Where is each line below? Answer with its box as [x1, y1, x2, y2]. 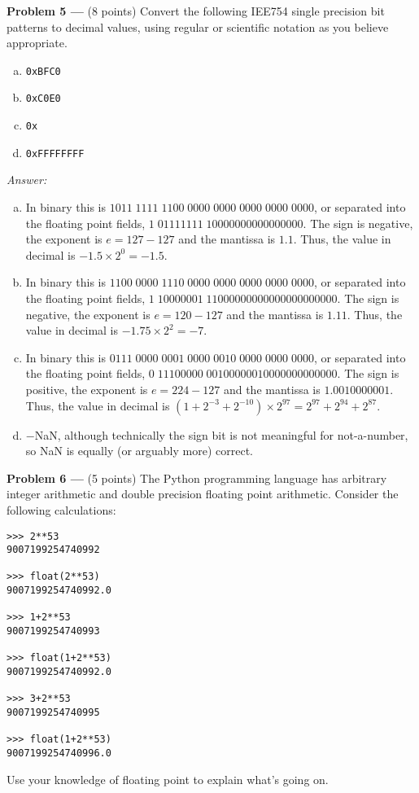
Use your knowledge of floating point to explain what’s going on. [7, 770, 329, 787]
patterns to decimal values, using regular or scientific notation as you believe [7, 18, 389, 35]
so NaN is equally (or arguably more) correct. [25, 442, 253, 459]
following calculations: [7, 501, 116, 518]
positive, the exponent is [25, 380, 148, 397]
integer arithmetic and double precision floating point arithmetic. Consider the [7, 485, 399, 502]
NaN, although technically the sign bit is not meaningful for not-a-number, [34, 426, 408, 443]
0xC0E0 [25, 93, 61, 105]
